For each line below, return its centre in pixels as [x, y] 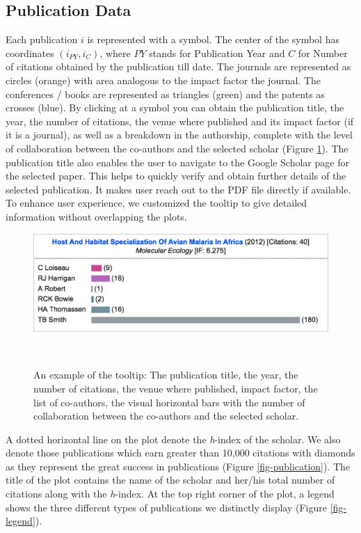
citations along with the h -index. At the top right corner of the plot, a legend [170, 494]
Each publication [42, 39]
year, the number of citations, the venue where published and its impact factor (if [180, 121]
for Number [323, 53]
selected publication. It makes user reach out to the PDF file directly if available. [178, 189]
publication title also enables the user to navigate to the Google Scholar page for [177, 162]
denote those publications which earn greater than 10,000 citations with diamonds [180, 453]
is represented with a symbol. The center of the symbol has [213, 39]
